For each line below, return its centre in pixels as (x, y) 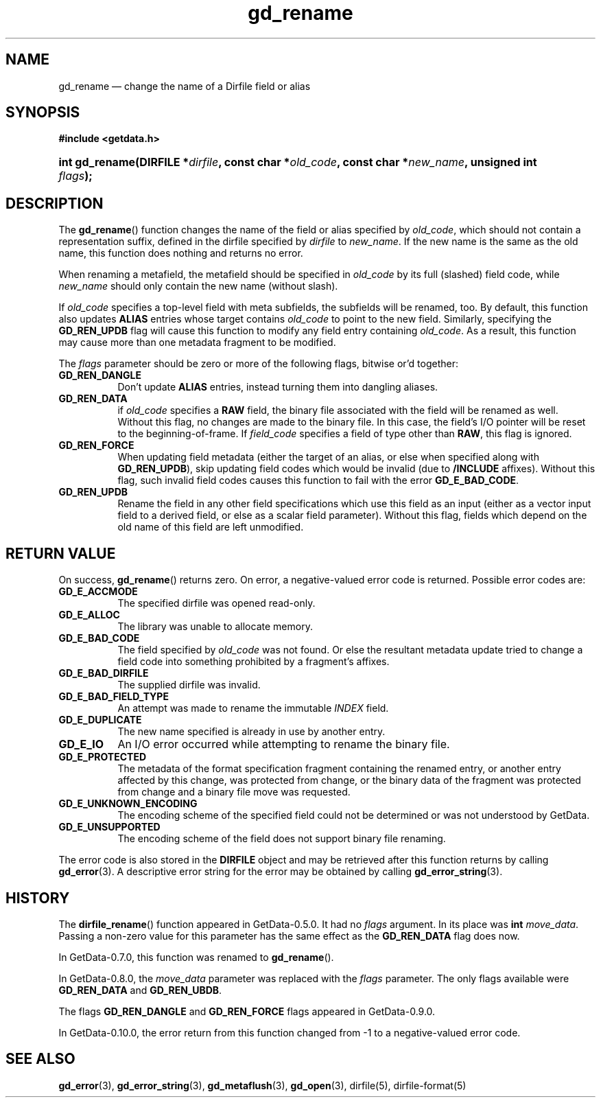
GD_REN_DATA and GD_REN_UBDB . (140, 990)
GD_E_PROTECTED (103, 757)
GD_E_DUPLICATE (100, 720)
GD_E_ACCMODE (98, 592)
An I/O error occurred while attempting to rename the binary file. (284, 744)
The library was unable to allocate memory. (215, 627)
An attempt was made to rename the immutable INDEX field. (253, 708)
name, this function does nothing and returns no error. (181, 253)
